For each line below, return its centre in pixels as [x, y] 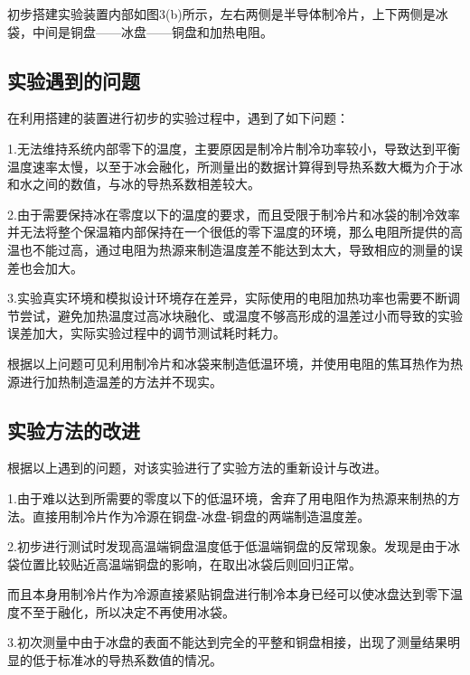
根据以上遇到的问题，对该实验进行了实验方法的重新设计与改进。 [197, 468]
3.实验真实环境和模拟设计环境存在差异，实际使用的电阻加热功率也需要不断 [227, 298]
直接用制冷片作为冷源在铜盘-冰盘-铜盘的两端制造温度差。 [201, 516]
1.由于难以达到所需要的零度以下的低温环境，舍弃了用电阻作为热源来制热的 [227, 497]
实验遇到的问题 [74, 80]
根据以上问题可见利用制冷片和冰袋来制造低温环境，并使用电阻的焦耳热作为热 [235, 363]
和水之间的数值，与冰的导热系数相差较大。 [134, 184]
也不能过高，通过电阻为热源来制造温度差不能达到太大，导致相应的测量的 [235, 249]
